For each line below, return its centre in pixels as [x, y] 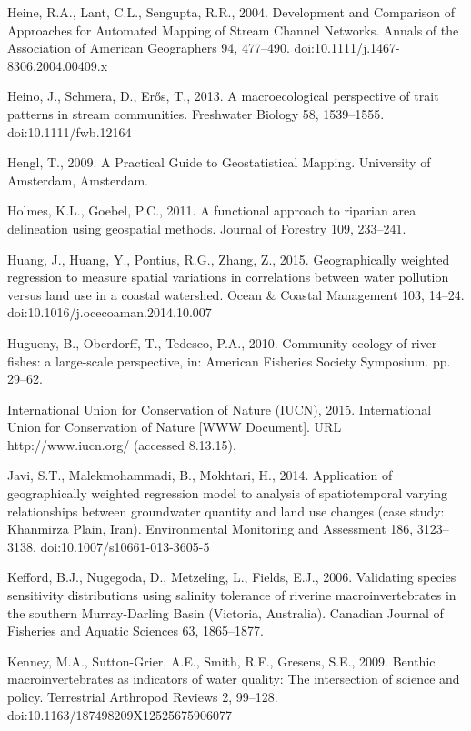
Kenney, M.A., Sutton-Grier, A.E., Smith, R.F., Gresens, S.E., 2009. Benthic [221, 661]
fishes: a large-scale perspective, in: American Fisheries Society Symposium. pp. [229, 360]
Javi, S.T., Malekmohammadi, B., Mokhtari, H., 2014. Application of [200, 475]
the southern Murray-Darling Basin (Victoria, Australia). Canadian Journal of [225, 612]
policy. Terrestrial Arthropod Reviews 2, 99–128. [143, 696]
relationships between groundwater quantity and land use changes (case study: [226, 511]
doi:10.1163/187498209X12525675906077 [120, 714]
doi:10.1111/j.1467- [347, 48]
